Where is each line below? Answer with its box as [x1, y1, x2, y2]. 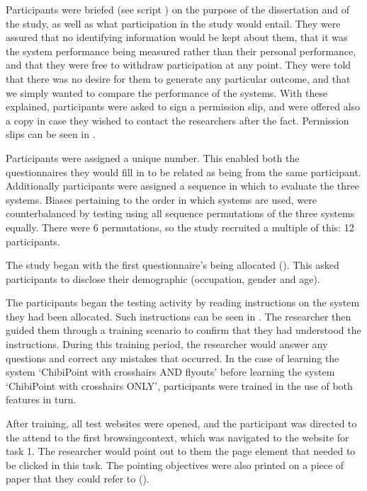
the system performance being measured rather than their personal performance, [6, 43, 356, 58]
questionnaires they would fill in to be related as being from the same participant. [6, 164, 361, 179]
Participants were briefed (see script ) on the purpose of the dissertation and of [6, 2, 350, 16]
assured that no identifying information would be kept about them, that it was [6, 30, 348, 45]
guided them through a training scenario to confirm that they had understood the [6, 323, 361, 337]
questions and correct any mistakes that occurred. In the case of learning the [6, 350, 339, 365]
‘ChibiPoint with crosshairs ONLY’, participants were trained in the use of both [6, 378, 353, 393]
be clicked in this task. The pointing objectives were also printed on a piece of [6, 457, 344, 472]
